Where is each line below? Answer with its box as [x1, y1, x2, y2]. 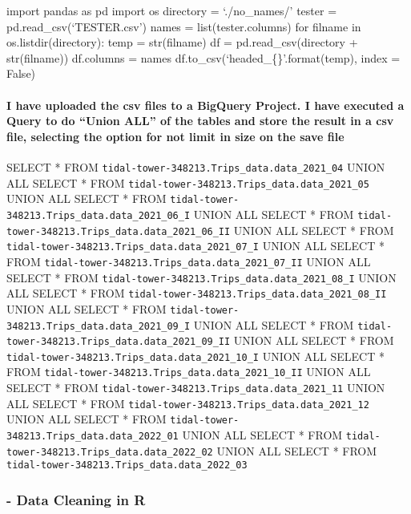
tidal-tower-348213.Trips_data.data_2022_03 [6, 459, 248, 472]
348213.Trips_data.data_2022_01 [6, 431, 179, 443]
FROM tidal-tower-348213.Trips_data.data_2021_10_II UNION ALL [6, 363, 371, 380]
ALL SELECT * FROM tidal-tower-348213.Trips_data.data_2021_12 [6, 395, 369, 411]
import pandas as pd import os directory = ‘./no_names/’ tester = [6, 2, 337, 18]
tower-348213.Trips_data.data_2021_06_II [6, 225, 231, 237]
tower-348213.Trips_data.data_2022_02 [6, 446, 213, 458]
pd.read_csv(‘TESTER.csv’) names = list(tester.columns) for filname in [6, 18, 361, 34]
